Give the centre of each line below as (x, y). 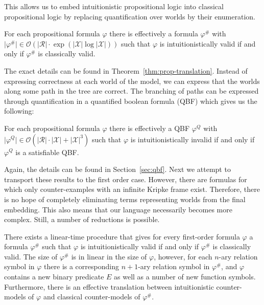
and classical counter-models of (92, 297)
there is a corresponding (81, 266)
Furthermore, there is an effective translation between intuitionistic (109, 286)
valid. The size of (31, 256)
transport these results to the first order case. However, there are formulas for (126, 179)
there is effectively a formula (154, 34)
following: (19, 111)
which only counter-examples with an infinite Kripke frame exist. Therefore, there (132, 189)
